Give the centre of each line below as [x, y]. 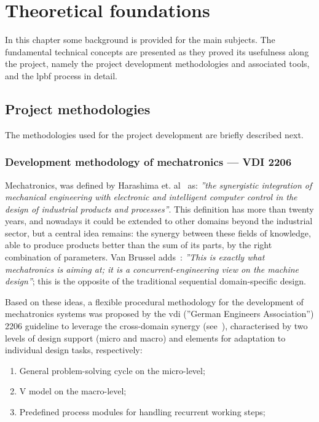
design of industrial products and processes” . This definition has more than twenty [159, 209]
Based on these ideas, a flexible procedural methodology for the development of [154, 301]
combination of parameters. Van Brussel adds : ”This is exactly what [135, 257]
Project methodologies [78, 108]
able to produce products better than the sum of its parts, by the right [139, 245]
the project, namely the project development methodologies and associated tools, [157, 64]
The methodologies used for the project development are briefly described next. [154, 134]
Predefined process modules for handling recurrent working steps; [142, 412]
